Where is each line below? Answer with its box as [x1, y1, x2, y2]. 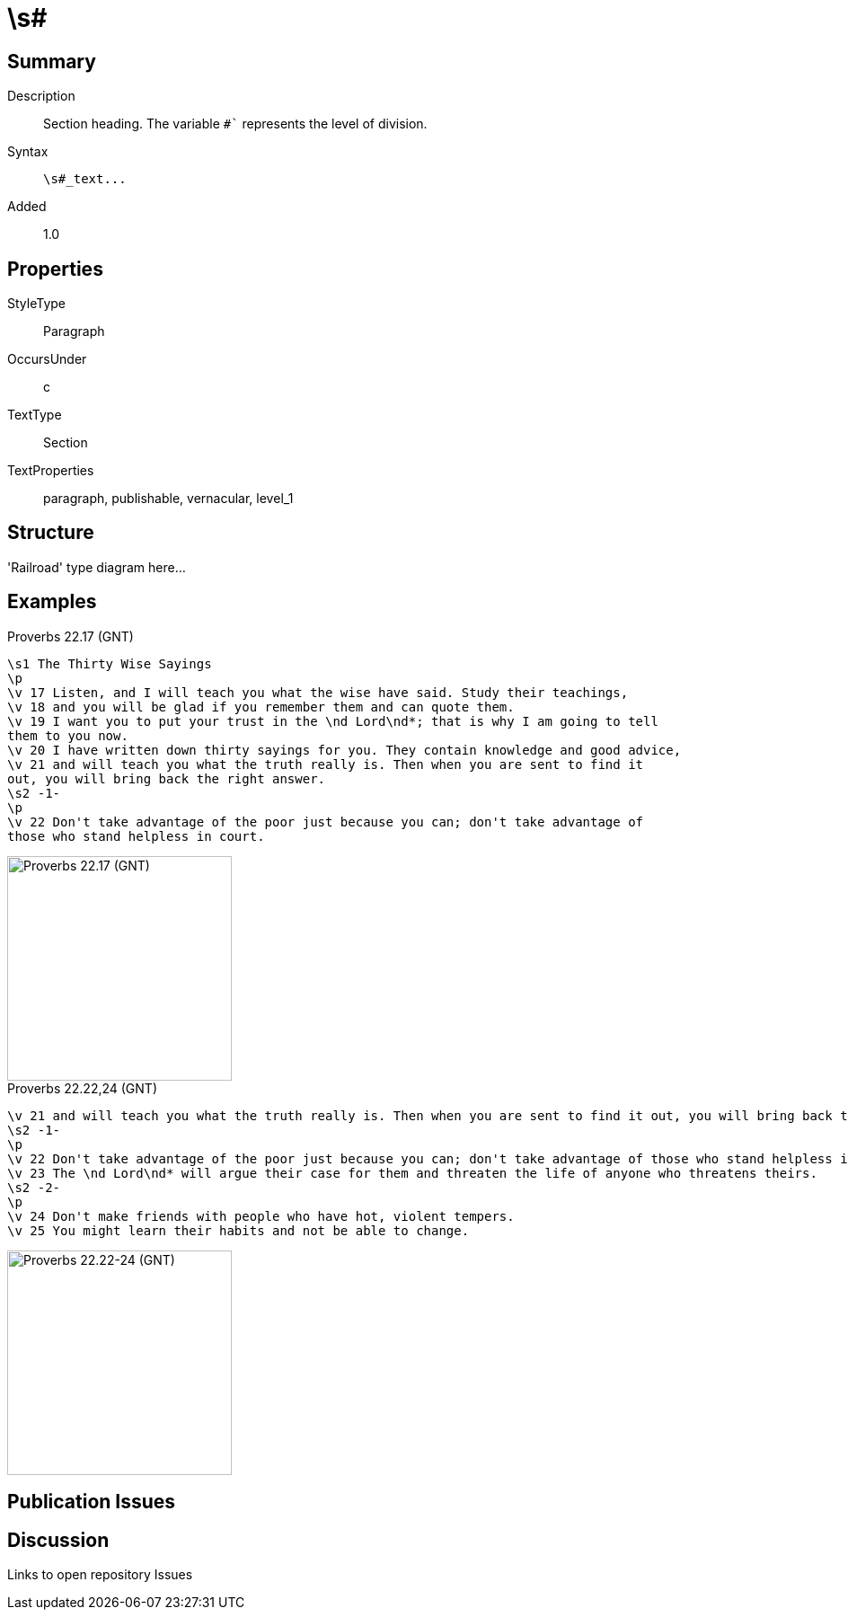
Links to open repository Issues [7, 1566, 193, 1582]
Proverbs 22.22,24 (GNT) [7, 1080, 158, 1096]
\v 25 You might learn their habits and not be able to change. [7, 1223, 470, 1238]
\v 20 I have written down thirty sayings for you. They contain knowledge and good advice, [7, 742, 682, 757]
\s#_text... [43, 172, 127, 187]
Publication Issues [7, 1490, 176, 1514]
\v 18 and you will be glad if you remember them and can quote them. [7, 699, 515, 714]
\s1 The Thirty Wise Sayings [7, 656, 212, 671]
